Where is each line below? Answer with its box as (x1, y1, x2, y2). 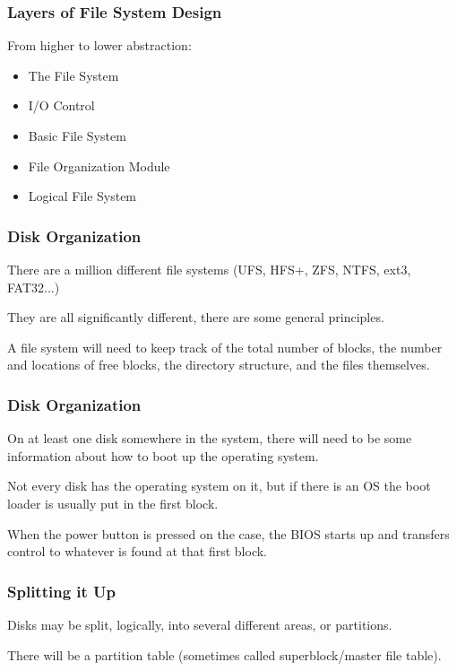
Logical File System (28, 187, 137, 205)
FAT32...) (7, 277, 60, 296)
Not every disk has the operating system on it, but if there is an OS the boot (7, 476, 431, 495)
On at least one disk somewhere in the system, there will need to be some (7, 429, 412, 448)
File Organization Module (28, 156, 170, 175)
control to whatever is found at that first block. (7, 542, 268, 561)
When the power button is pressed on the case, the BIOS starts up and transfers (7, 524, 450, 543)
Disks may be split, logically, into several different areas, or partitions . (7, 614, 392, 633)
